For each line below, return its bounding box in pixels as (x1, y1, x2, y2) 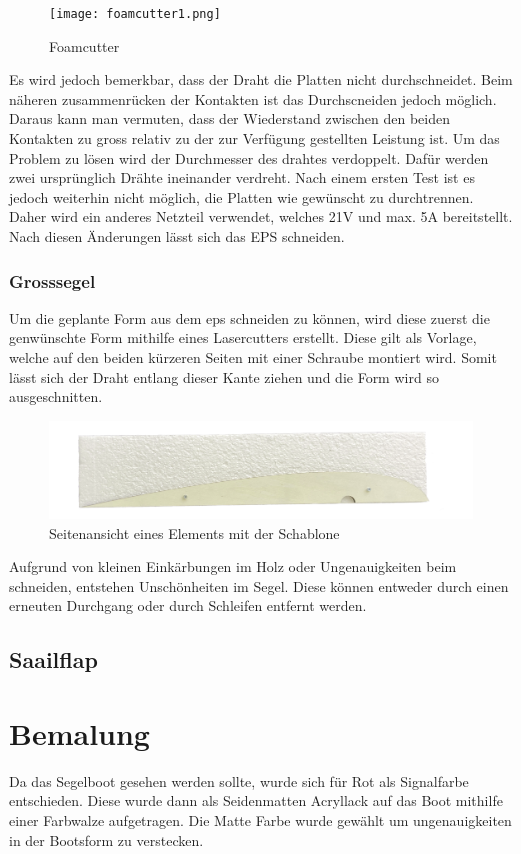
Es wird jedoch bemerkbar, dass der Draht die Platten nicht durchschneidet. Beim (9, 69, 513, 90)
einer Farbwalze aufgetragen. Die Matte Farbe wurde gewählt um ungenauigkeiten (9, 809, 512, 830)
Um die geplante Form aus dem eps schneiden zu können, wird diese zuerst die (9, 307, 490, 328)
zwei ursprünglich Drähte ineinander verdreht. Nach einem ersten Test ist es (9, 167, 475, 188)
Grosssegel (9, 268, 96, 293)
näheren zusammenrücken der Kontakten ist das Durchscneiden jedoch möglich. (9, 88, 497, 109)
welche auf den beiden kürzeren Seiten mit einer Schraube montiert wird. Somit (9, 347, 497, 367)
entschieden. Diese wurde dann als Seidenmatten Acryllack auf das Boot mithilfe (9, 790, 503, 811)
